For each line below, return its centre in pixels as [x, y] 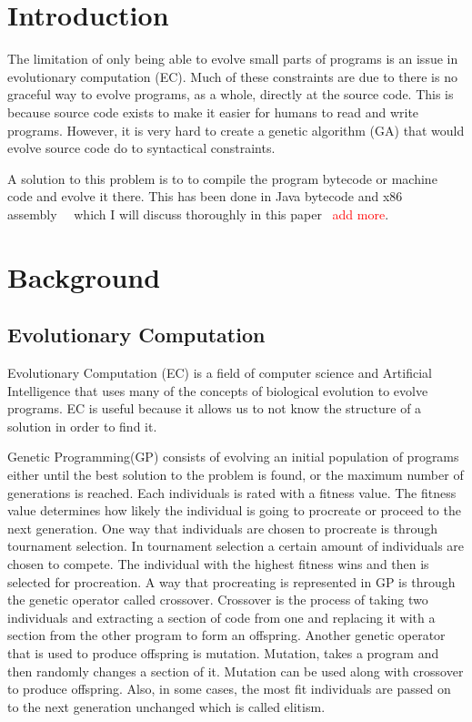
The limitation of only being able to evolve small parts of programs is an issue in [233, 59]
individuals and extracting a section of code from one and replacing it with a [221, 617]
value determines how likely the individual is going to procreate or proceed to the [234, 510]
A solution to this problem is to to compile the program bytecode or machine [222, 178]
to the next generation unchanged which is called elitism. [166, 706]
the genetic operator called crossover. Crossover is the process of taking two [218, 600]
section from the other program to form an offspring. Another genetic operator [226, 635]
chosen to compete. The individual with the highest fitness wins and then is [218, 563]
